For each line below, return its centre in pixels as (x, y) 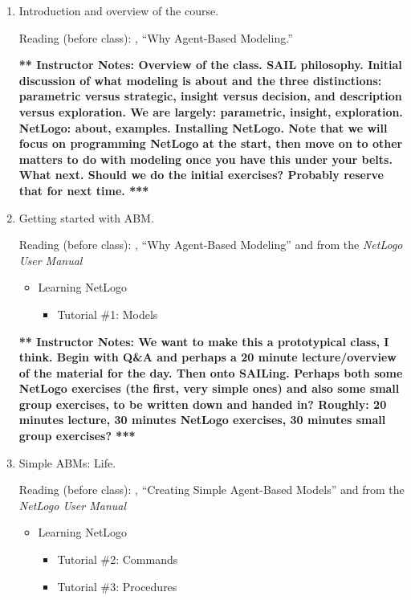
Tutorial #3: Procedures (117, 586)
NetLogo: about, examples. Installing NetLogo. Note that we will (203, 127)
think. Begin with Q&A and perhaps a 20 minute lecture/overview (208, 357)
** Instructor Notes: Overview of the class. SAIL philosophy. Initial (210, 65)
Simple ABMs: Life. (67, 462)
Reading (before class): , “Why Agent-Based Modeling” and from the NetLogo (211, 245)
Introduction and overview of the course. (119, 10)
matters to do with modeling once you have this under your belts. (205, 159)
